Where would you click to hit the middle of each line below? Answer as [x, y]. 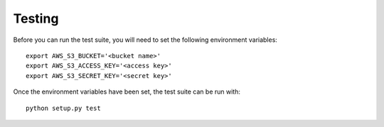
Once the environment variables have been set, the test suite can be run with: [127, 92]
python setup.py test [63, 108]
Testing [36, 18]
